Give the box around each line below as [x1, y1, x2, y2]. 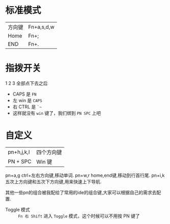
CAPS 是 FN [12, 91, 37, 97]
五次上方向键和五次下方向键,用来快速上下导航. [5, 178, 102, 184]
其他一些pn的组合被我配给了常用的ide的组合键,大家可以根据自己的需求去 [5, 189, 157, 196]
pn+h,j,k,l [8, 148, 30, 155]
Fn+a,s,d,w [28, 23, 55, 30]
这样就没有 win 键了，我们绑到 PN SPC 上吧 [12, 110, 101, 116]
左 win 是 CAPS [12, 97, 42, 103]
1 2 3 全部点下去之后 [5, 80, 48, 86]
